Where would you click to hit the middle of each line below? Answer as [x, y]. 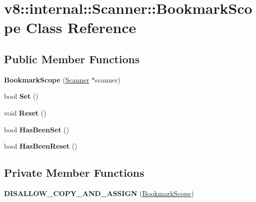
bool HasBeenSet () [37, 129]
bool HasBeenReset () [41, 146]
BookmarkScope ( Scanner [47, 79]
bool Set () [21, 96]
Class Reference [81, 27]
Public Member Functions [72, 59]
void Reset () [25, 112]
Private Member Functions [74, 173]
